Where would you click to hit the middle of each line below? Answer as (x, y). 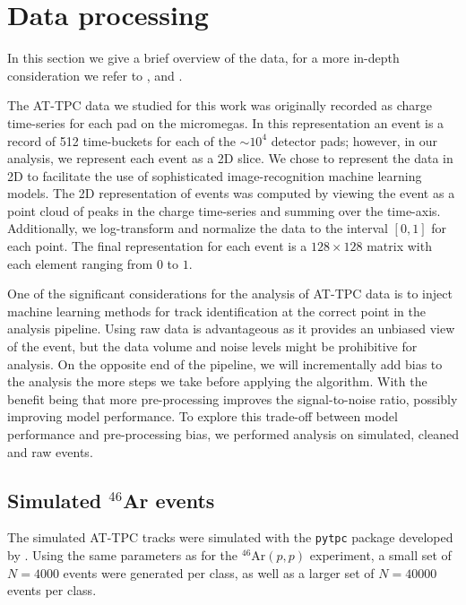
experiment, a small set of (380, 555)
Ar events (169, 500)
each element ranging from (80, 263)
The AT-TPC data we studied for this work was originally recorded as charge (220, 105)
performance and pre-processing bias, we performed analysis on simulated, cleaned (233, 434)
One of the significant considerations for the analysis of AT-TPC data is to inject (230, 294)
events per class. (52, 590)
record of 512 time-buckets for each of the (121, 140)
